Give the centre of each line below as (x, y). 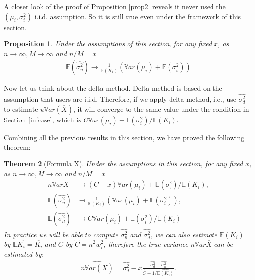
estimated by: (24, 254)
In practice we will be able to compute (61, 234)
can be (223, 244)
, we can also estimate (184, 234)
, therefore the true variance (146, 244)
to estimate (21, 108)
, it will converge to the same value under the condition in (161, 108)
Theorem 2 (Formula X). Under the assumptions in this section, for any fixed (124, 164)
